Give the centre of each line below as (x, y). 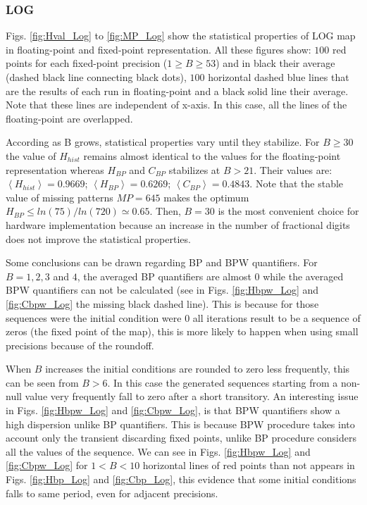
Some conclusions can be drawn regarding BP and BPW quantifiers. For (162, 262)
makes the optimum (206, 197)
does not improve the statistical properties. (98, 238)
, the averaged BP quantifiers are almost (164, 276)
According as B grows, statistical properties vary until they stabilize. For (163, 142)
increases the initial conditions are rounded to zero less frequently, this (198, 369)
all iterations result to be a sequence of (276, 317)
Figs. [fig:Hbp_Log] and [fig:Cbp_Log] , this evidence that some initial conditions (181, 479)
